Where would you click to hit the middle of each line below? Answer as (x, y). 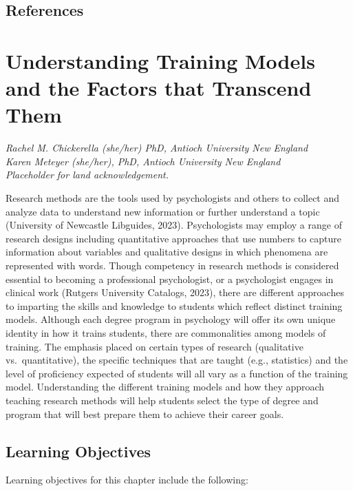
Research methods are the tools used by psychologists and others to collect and (173, 198)
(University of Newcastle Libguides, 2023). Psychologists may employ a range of (174, 225)
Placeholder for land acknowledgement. (87, 175)
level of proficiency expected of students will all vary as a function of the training (177, 373)
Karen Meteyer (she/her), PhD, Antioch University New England (143, 161)
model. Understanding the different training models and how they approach (165, 387)
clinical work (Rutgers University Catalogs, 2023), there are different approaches (175, 292)
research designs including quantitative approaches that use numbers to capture (173, 238)
